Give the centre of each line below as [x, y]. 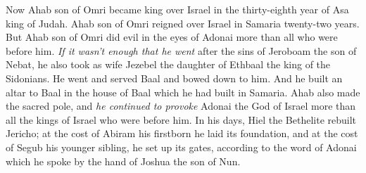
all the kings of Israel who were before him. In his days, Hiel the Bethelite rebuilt [181, 119]
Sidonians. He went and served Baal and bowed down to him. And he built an [174, 78]
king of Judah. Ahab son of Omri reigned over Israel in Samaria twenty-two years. [183, 23]
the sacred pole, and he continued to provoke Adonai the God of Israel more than [181, 106]
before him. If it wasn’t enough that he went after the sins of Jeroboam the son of [181, 50]
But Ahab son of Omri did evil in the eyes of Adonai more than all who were [172, 37]
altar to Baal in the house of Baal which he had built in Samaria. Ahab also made [183, 92]
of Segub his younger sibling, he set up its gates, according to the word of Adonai [181, 147]
